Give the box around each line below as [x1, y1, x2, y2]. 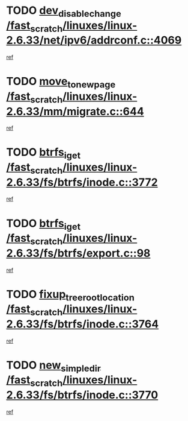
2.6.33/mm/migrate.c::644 [6, 104, 144, 118]
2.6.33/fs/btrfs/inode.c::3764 [6, 317, 159, 331]
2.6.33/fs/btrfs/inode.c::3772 [6, 176, 158, 189]
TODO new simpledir [6, 358, 101, 374]
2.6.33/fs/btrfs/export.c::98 [6, 246, 151, 260]
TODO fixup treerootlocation [6, 287, 135, 303]
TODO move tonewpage [6, 75, 116, 90]
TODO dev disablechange [6, 4, 121, 19]
